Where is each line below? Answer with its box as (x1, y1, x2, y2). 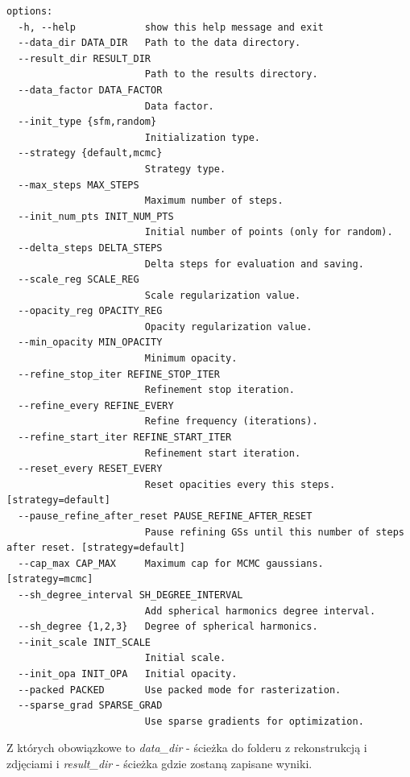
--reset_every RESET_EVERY (18, 463, 163, 475)
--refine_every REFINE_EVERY (18, 399, 174, 411)
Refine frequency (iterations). (144, 415, 318, 428)
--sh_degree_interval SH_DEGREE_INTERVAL (18, 589, 243, 601)
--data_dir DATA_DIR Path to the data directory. (18, 37, 301, 49)
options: (6, 6, 53, 17)
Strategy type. (144, 163, 226, 175)
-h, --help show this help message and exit (18, 21, 324, 33)
